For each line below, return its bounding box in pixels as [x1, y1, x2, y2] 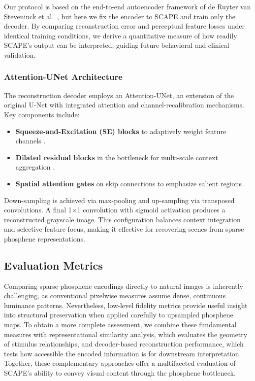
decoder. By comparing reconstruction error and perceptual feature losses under [4, 21, 245, 31]
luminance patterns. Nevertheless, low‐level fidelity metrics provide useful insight [4, 300, 248, 310]
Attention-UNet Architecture [4, 70, 123, 83]
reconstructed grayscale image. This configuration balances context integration [4, 214, 241, 224]
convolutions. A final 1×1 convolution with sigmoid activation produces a [4, 205, 225, 215]
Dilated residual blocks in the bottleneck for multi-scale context [15, 152, 218, 162]
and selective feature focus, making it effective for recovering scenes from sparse [4, 224, 244, 234]
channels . [15, 136, 46, 146]
